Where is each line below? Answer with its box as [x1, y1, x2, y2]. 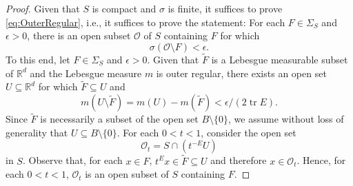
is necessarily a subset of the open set [40, 112, 199, 126]
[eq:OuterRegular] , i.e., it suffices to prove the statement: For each [6, 14, 285, 29]
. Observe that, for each [22, 153, 123, 167]
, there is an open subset [27, 28, 131, 43]
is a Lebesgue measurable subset [211, 52, 348, 66]
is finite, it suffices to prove [168, 1, 283, 15]
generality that [6, 125, 68, 139]
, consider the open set [201, 125, 296, 139]
